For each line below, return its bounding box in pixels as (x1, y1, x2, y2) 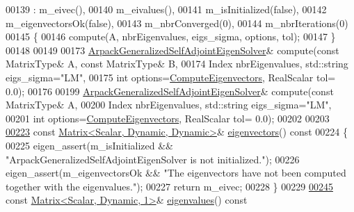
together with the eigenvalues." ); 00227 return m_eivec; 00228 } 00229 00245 (6, 179, 333, 193)
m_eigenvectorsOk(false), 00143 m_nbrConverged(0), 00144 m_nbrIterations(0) (6, 15, 348, 30)
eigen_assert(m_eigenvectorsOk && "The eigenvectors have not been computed (6, 165, 346, 180)
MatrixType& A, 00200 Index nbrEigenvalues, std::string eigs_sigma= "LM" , (6, 97, 332, 112)
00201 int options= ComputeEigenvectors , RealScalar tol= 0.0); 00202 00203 (6, 111, 330, 125)
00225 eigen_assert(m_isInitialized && (6, 138, 173, 152)
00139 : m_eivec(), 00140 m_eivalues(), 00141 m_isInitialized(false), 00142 (6, 2, 327, 16)
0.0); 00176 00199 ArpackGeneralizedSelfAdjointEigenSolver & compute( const (6, 83, 334, 98)
